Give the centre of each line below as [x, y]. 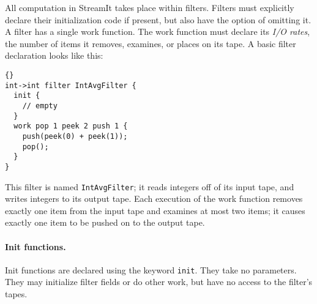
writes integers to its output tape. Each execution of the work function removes [154, 198]
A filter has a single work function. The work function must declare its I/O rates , [158, 32]
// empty [40, 106]
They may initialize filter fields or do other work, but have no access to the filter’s [159, 282]
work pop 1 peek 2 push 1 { [71, 126]
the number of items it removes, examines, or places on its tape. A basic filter [151, 43]
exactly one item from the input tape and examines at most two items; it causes [155, 210]
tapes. [16, 294]
